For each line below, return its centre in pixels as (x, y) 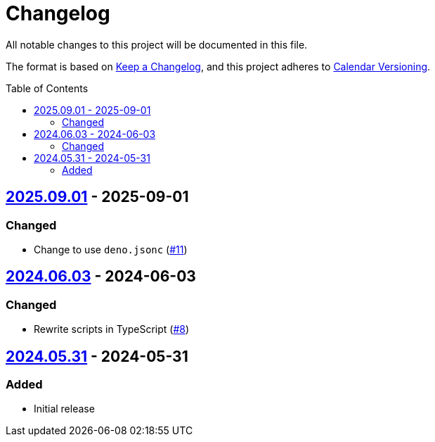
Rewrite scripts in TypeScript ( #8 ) (112, 329)
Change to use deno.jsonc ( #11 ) (111, 249)
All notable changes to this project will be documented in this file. (157, 44)
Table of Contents (47, 88)
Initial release (64, 409)
